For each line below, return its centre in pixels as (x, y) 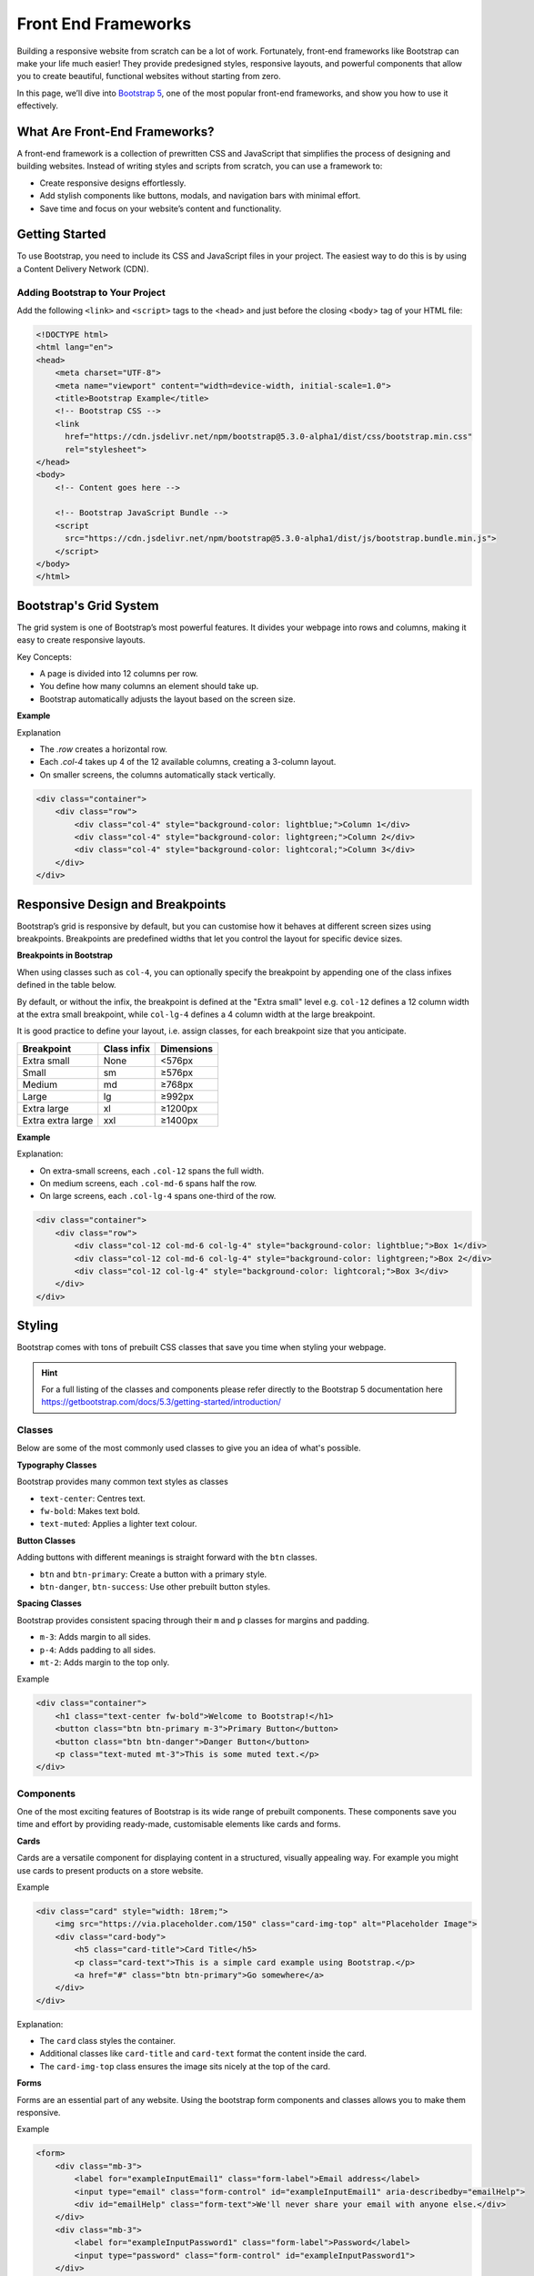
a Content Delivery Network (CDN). (83, 269)
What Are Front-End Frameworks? (116, 132)
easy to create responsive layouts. (81, 640)
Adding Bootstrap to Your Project (91, 292)
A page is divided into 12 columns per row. (119, 674)
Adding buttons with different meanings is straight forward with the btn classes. (167, 1558)
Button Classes (46, 1540)
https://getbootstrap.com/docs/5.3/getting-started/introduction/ (161, 1402)
